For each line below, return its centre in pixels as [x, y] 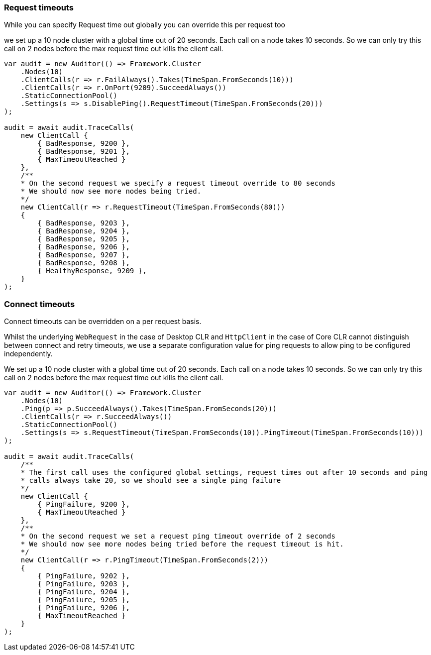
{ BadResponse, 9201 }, [84, 152]
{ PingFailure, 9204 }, [84, 592]
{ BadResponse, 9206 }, [84, 247]
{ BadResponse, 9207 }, [84, 255]
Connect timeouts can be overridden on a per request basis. [103, 322]
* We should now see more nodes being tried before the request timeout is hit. [182, 544]
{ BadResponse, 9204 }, [84, 231]
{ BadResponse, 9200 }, [84, 144]
